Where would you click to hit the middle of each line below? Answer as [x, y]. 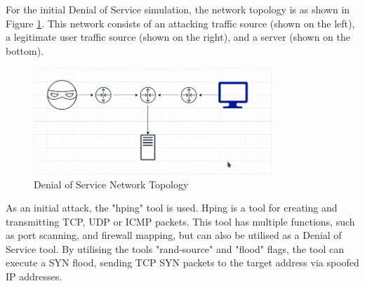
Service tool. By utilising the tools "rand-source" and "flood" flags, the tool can [175, 248]
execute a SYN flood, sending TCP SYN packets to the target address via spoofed [182, 262]
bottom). [25, 50]
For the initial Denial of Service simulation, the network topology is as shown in [178, 9]
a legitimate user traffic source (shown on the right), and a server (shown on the [178, 37]
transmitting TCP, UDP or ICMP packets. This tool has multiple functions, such [180, 221]
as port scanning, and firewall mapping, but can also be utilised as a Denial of [174, 235]
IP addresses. [34, 277]
